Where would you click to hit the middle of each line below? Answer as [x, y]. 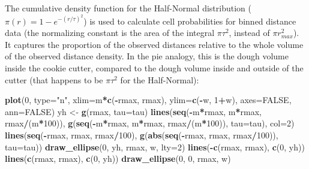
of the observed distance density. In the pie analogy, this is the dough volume [147, 56]
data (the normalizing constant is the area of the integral [110, 33]
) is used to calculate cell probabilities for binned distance [190, 21]
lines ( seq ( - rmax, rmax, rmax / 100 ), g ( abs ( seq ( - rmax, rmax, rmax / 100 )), [142, 135]
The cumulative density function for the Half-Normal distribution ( [128, 8]
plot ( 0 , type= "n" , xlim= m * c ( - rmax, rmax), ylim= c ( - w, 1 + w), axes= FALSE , [148, 100]
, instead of [249, 33]
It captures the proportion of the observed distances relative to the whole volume [154, 44]
